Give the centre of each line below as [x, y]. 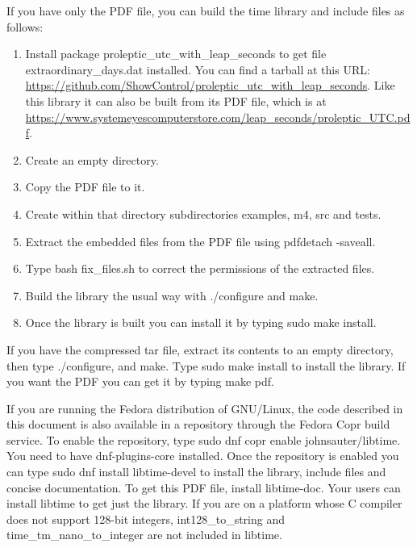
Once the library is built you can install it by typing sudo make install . [201, 322]
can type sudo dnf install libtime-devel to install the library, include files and [196, 472]
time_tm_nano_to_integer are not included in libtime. [144, 535]
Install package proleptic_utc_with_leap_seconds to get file [176, 54]
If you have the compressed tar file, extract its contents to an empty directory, [200, 349]
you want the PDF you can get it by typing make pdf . [140, 381]
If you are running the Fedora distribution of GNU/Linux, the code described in [205, 408]
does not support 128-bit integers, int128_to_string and [146, 519]
